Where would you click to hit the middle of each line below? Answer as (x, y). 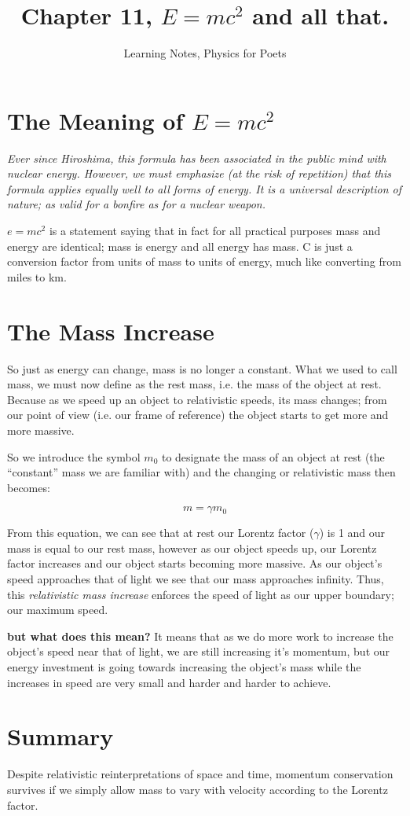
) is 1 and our (352, 533)
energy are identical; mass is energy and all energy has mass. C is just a (180, 246)
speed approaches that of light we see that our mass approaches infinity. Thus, (196, 579)
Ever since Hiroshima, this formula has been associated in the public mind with (197, 158)
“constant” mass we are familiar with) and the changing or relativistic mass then (201, 472)
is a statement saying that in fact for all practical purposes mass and (215, 231)
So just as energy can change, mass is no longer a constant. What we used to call (202, 368)
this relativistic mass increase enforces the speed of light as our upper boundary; (201, 594)
